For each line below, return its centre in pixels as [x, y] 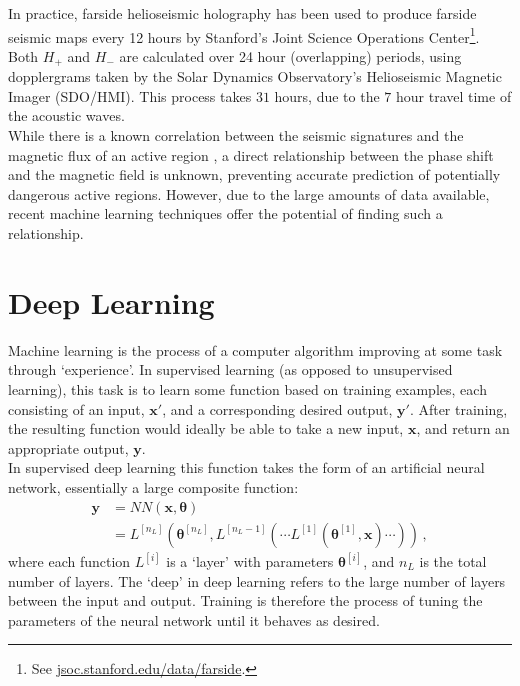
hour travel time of [454, 95]
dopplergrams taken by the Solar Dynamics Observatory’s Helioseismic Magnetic [255, 76]
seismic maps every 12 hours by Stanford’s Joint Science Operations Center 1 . [244, 35]
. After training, [458, 408]
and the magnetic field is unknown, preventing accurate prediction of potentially [254, 174]
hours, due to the [327, 95]
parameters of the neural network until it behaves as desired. [194, 619]
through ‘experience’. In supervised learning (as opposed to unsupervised [230, 369]
